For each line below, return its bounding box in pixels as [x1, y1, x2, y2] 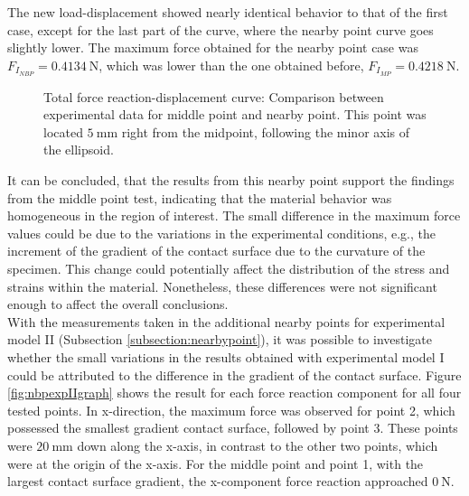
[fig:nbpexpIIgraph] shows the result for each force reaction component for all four [7, 383, 462, 402]
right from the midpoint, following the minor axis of [121, 122, 410, 141]
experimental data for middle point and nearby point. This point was [43, 105, 427, 124]
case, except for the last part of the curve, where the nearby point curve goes [7, 20, 434, 39]
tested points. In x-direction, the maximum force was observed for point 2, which [7, 400, 455, 419]
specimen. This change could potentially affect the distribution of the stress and [7, 258, 450, 277]
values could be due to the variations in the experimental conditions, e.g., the [7, 223, 436, 242]
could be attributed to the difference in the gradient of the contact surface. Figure [7, 365, 462, 384]
